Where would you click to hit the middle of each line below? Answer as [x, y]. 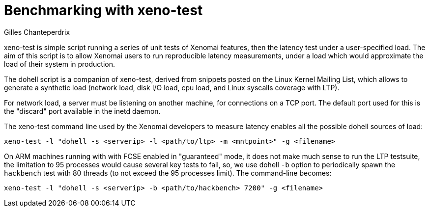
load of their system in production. [60, 64]
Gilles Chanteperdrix [37, 32]
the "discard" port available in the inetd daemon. [82, 111]
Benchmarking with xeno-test [103, 10]
